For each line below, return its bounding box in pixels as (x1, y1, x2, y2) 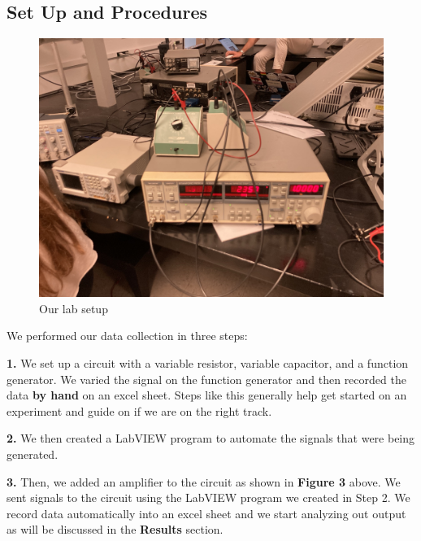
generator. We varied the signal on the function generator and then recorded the (7, 370, 406, 387)
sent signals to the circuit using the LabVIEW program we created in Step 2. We (7, 489, 410, 506)
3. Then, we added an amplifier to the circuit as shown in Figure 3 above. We (7, 473, 401, 490)
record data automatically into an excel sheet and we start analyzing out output (7, 504, 406, 521)
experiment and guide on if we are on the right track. (7, 402, 272, 419)
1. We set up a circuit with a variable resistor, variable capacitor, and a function (7, 354, 409, 371)
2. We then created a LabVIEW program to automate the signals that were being (7, 430, 415, 447)
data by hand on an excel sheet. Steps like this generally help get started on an (7, 386, 407, 404)
